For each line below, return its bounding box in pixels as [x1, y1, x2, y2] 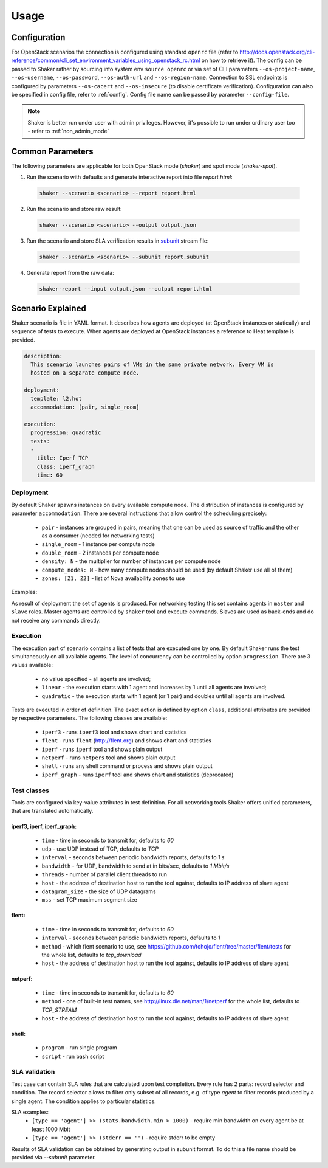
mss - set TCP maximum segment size [41, 896, 138, 904]
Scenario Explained [11, 303, 86, 313]
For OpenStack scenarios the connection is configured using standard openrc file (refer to [11, 49, 239, 56]
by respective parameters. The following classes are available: [11, 714, 168, 722]
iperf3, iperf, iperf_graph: [11, 823, 77, 830]
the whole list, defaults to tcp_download [41, 951, 142, 958]
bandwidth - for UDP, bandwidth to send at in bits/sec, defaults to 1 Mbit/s [41, 862, 230, 869]
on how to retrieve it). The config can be [201, 57, 302, 64]
